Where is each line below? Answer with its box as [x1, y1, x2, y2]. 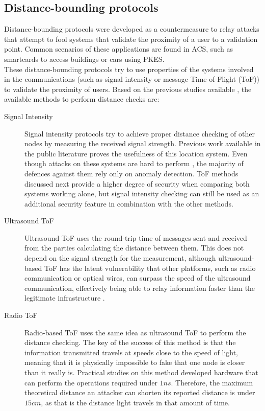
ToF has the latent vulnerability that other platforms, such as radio [44, 262, 256, 273]
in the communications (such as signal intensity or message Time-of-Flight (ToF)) [4, 74, 260, 84]
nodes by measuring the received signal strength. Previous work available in [24, 138, 261, 149]
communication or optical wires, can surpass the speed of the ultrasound [24, 272, 251, 283]
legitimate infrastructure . [24, 292, 105, 303]
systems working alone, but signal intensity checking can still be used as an [24, 188, 259, 199]
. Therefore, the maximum [171, 377, 253, 387]
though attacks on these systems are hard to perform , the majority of [24, 158, 244, 169]
